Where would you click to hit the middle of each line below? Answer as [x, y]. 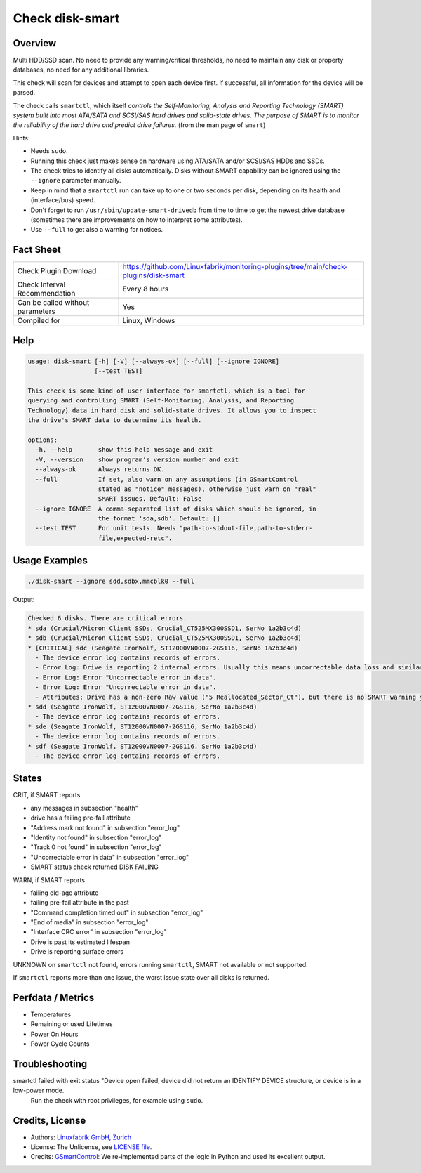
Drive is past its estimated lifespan [80, 942]
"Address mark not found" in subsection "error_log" [105, 827]
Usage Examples [50, 561]
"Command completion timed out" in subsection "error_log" [117, 912]
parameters [36, 311]
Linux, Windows [149, 321]
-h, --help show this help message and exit [124, 450]
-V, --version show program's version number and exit [137, 459]
